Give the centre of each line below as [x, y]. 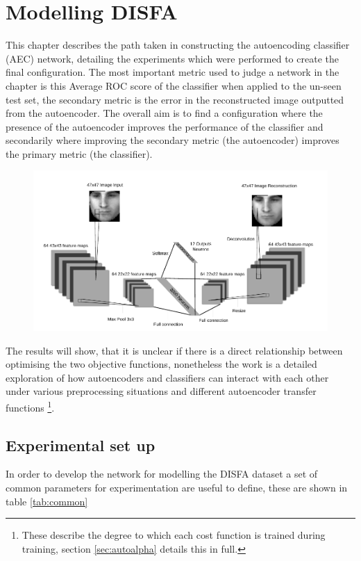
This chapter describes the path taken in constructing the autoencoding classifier [178, 45]
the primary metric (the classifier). [79, 153]
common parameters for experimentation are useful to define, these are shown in [177, 487]
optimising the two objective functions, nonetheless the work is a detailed [161, 364]
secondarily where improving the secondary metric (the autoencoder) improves [173, 140]
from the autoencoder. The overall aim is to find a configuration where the [164, 113]
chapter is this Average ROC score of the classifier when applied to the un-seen [174, 85]
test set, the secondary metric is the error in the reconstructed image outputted [175, 99]
